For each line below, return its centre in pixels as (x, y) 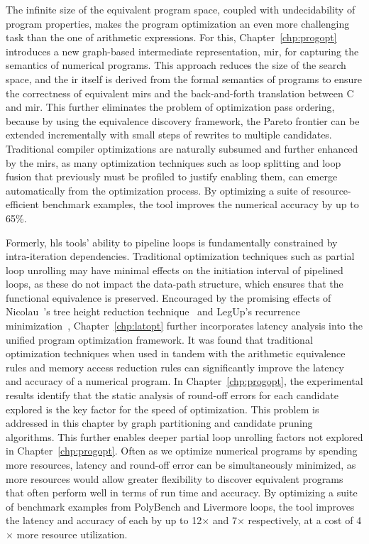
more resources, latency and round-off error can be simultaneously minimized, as (181, 464)
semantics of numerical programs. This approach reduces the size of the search (176, 65)
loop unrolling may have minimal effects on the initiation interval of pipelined (175, 270)
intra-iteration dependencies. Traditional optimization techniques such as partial (180, 256)
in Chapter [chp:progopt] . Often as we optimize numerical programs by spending (182, 451)
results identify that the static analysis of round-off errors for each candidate (172, 395)
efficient (23, 204)
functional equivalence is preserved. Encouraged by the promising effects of (169, 297)
